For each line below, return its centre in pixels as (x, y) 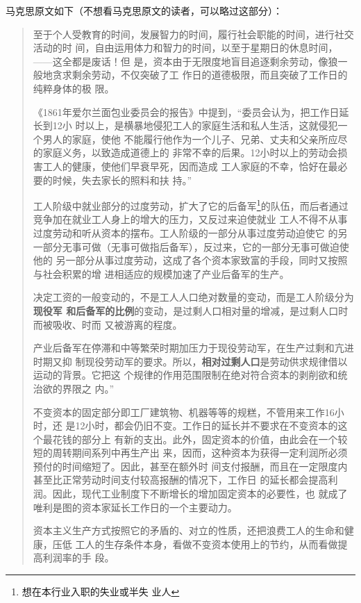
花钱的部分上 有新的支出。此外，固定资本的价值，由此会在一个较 (200, 439)
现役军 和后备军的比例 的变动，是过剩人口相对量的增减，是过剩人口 (186, 310)
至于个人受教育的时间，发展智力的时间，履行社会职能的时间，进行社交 (193, 34)
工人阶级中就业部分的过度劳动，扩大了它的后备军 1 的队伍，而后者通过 (191, 205)
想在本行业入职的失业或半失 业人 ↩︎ (101, 592)
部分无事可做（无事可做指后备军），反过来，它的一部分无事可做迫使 (196, 246)
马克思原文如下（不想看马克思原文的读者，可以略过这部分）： (144, 10)
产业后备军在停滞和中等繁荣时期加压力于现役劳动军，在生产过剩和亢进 (193, 348)
